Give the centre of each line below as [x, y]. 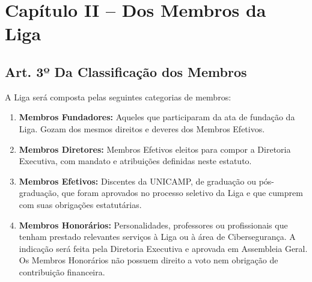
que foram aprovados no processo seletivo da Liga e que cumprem [182, 193]
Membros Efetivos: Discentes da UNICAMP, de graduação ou [137, 181]
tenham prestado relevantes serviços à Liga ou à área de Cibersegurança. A [157, 237]
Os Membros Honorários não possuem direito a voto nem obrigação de [148, 260]
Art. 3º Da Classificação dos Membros [126, 71]
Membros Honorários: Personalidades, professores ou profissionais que [153, 225]
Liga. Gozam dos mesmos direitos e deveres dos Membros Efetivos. [142, 128]
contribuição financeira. [62, 271]
